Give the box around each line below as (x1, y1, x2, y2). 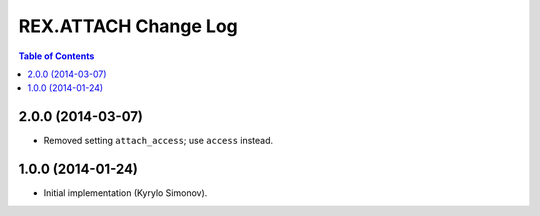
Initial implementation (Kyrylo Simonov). (43, 187, 208, 199)
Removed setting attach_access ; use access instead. (43, 135, 274, 147)
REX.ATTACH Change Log (18, 15, 239, 37)
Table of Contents (18, 50, 95, 62)
